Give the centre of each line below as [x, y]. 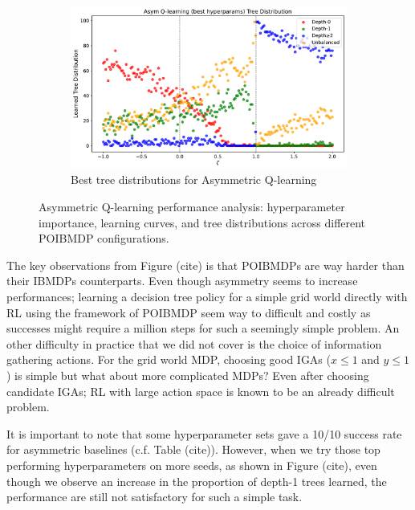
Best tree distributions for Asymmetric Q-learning [194, 180]
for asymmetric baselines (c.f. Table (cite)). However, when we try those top [193, 449]
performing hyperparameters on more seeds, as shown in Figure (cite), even [192, 465]
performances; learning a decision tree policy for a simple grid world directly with [207, 297]
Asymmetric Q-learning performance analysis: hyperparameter [192, 207]
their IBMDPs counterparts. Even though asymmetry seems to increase [182, 281]
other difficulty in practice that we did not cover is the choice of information [194, 343]
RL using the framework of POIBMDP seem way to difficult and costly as [189, 312]
